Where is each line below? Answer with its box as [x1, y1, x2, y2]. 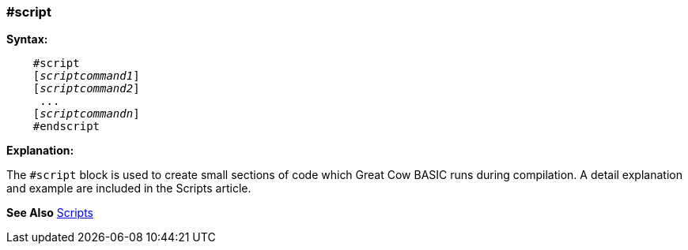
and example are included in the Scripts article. [6, 181, 251, 196]
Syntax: [6, 32, 48, 47]
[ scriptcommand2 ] [32, 82, 140, 95]
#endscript [32, 120, 100, 133]
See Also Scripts [6, 206, 93, 220]
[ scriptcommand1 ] [32, 69, 140, 83]
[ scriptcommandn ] [32, 107, 140, 121]
